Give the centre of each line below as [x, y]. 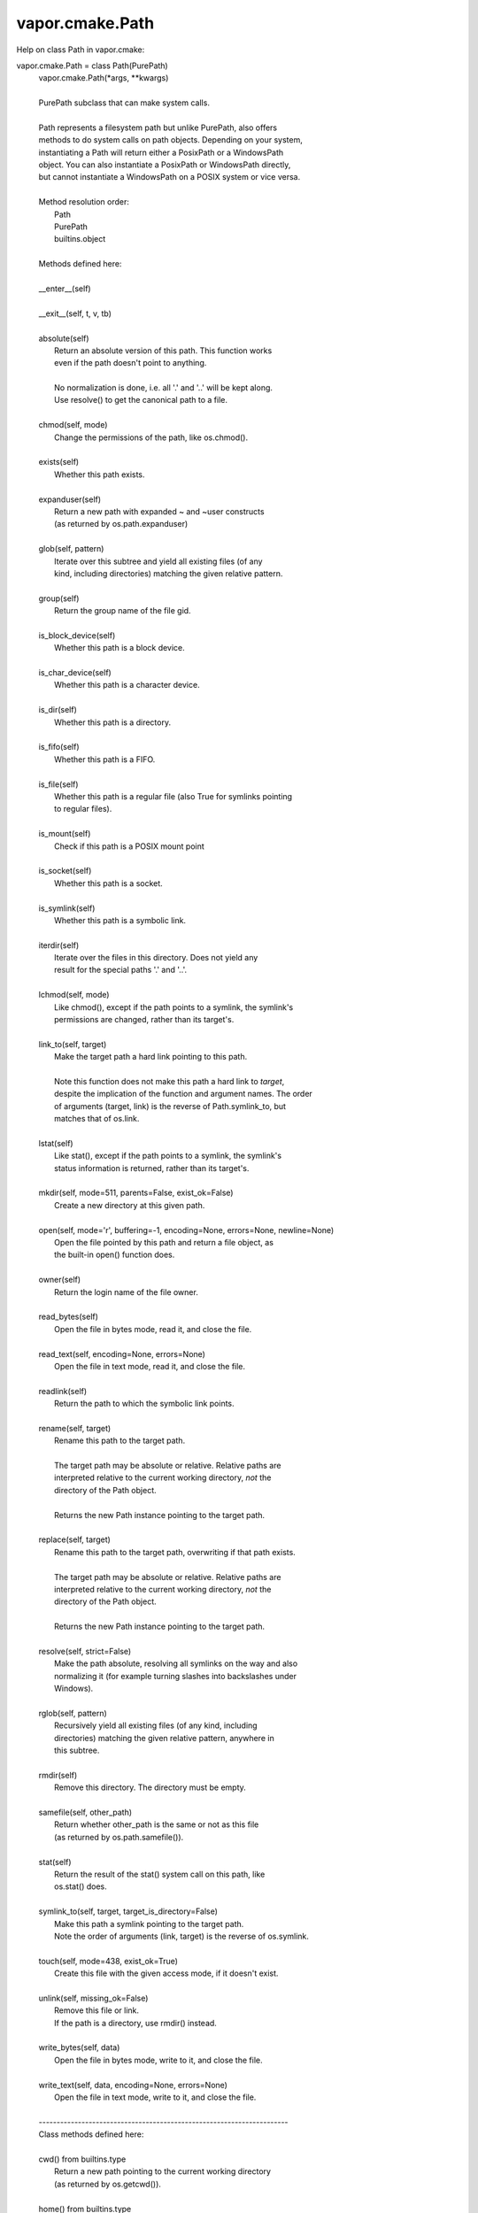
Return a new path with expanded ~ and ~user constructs [159, 512]
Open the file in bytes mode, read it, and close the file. [153, 1329]
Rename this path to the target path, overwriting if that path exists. [175, 1552]
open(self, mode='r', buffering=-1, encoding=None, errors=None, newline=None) [186, 1230]
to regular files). [83, 809]
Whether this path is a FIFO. [105, 759]
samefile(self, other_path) [85, 1812]
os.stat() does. [81, 1886]
